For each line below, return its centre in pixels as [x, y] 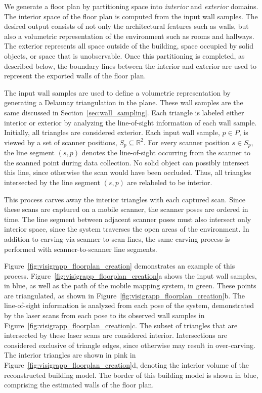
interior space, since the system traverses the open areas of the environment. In [127, 229]
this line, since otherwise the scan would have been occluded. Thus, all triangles [128, 172]
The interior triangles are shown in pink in [70, 355]
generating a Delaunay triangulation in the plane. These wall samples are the [124, 102]
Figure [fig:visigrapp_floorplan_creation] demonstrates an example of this [120, 266]
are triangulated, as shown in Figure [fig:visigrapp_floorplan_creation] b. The [124, 295]
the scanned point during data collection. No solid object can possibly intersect [127, 162]
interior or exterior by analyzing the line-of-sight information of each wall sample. [130, 122]
